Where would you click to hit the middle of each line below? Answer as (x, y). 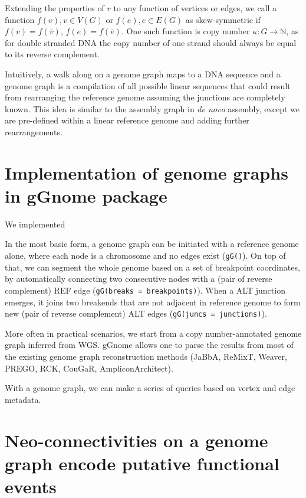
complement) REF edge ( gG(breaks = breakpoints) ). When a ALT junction (145, 290)
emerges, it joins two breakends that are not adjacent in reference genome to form (153, 302)
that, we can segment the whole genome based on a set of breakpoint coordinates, (152, 267)
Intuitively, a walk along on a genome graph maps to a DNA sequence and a (143, 74)
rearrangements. (34, 131)
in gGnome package (86, 195)
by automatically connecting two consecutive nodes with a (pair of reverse (139, 279)
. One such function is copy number (185, 31)
